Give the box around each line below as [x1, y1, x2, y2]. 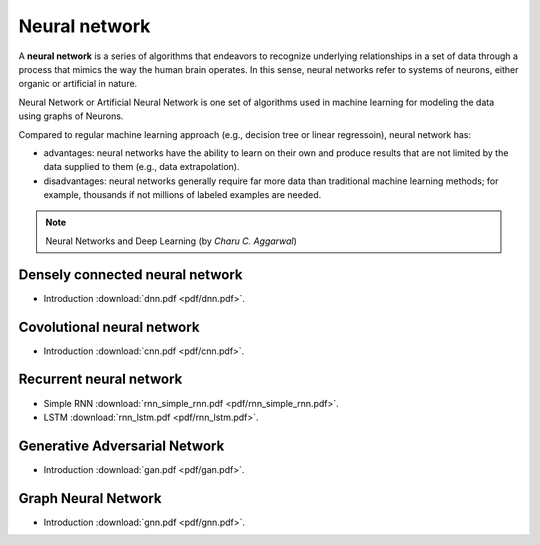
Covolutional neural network [18, 318, 200, 335]
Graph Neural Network [18, 490, 162, 507]
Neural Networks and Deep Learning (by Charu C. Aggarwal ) [45, 235, 297, 247]
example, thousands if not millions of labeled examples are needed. [43, 189, 322, 201]
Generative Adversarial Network [18, 437, 225, 454]
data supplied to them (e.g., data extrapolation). [43, 161, 240, 173]
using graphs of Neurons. [18, 110, 124, 122]
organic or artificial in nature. [18, 78, 138, 90]
